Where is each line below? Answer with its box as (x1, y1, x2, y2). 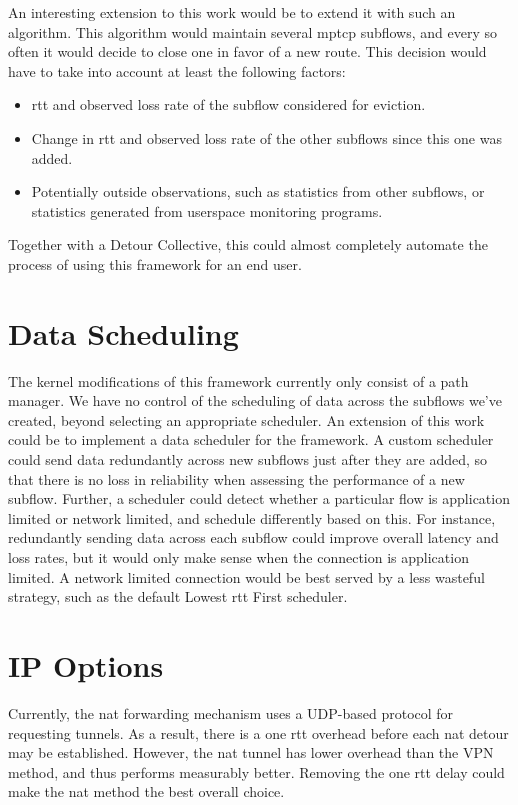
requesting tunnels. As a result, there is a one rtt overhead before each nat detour (8, 722, 509, 743)
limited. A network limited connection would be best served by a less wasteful (8, 566, 485, 587)
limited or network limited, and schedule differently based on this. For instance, (8, 507, 496, 528)
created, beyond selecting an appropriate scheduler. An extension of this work (8, 409, 485, 430)
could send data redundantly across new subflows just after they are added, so (8, 449, 488, 470)
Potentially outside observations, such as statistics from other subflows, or (31, 181, 485, 202)
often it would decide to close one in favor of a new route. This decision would (8, 41, 487, 62)
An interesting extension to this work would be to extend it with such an (8, 2, 456, 22)
